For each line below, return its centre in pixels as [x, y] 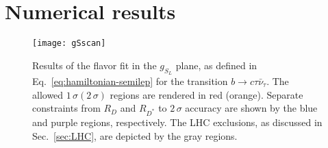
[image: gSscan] [69, 44]
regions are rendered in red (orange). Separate [206, 94]
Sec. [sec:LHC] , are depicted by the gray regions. [135, 135]
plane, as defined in [216, 65]
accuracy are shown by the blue [251, 108]
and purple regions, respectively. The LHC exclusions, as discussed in [177, 122]
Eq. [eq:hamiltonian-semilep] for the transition [130, 81]
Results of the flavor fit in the [94, 65]
